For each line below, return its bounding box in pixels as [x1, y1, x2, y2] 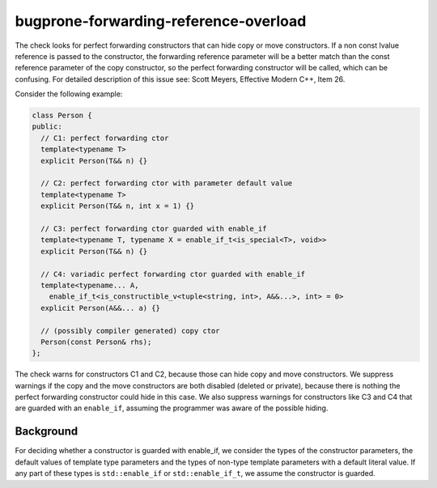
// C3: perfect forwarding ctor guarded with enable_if [40, 224, 267, 233]
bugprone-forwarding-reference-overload [15, 12, 307, 30]
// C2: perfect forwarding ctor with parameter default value [40, 179, 293, 188]
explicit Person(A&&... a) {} [40, 303, 161, 312]
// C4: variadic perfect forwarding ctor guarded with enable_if [40, 269, 306, 278]
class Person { [32, 111, 92, 121]
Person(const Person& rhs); [40, 337, 152, 346]
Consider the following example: [15, 89, 123, 99]
